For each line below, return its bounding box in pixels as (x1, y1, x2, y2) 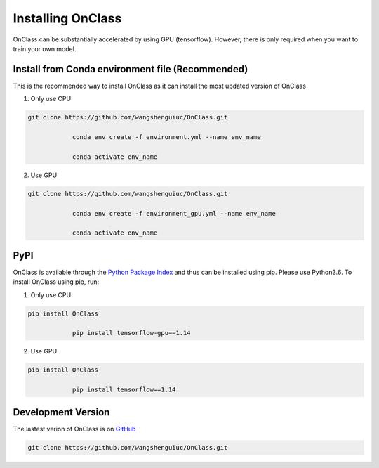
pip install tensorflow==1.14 (72, 386, 176, 394)
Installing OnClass (13, 11, 122, 26)
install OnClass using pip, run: (13, 278, 100, 286)
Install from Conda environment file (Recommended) (13, 63, 248, 75)
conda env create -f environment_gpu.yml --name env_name (72, 209, 277, 217)
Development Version (13, 406, 110, 418)
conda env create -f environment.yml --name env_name (72, 134, 261, 141)
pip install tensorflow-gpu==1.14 (72, 329, 191, 337)
